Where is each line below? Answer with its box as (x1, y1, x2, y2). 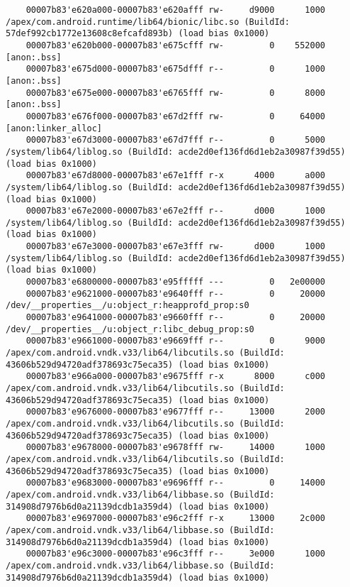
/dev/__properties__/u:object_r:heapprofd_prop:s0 (6, 300, 249, 311)
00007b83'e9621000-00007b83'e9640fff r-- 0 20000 (26, 288, 326, 299)
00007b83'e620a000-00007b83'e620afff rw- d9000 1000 (26, 5, 326, 15)
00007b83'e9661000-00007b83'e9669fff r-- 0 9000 (26, 336, 326, 346)
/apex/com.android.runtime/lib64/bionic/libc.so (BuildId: (6, 16, 290, 27)
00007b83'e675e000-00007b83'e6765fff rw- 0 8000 (26, 87, 326, 98)
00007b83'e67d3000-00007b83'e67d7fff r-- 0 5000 (26, 135, 326, 146)
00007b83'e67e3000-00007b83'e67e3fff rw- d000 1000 (26, 241, 326, 252)
